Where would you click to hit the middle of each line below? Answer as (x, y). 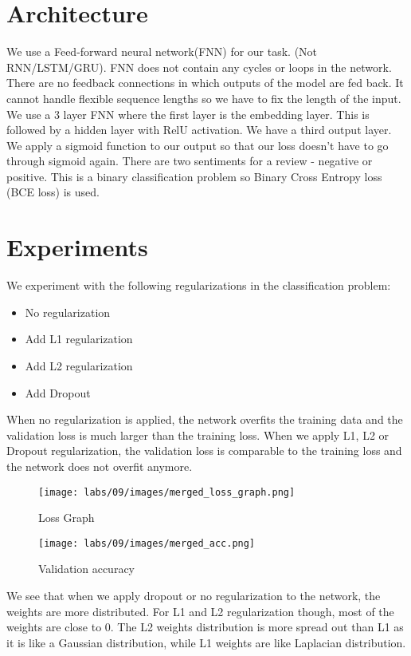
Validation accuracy (87, 569)
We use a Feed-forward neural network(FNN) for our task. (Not (162, 51)
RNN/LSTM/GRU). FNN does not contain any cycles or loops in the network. (199, 67)
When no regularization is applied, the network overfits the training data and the (205, 419)
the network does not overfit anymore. (100, 466)
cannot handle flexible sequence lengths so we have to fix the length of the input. (204, 98)
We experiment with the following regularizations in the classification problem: (199, 285)
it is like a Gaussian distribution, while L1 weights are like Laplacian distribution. (206, 642)
